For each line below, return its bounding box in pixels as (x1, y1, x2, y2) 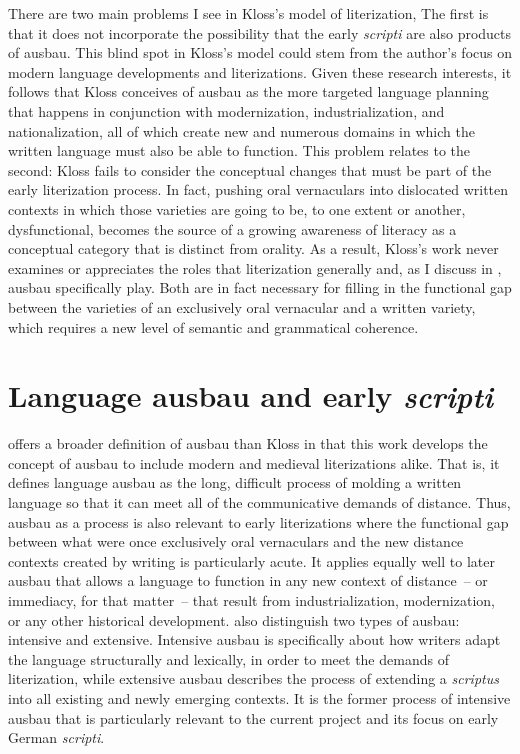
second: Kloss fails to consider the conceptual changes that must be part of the (8, 159, 492, 180)
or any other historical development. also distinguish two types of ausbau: (8, 609, 460, 630)
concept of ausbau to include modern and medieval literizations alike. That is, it (8, 452, 500, 473)
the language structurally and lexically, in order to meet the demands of (8, 648, 449, 669)
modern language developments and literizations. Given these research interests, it (8, 61, 512, 82)
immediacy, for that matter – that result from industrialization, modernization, (8, 589, 495, 610)
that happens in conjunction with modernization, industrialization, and (8, 100, 445, 121)
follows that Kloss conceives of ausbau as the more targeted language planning (8, 81, 489, 102)
